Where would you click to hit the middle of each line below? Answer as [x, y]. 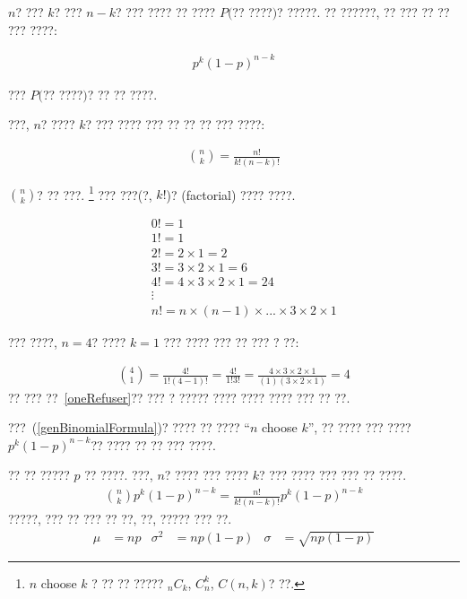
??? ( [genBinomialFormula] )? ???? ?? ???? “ [129, 427]
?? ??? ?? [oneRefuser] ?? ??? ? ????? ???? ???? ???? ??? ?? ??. [179, 397]
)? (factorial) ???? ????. [231, 194]
